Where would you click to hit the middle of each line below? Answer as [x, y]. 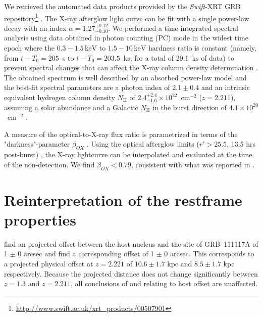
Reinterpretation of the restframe [123, 199]
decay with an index [35, 28]
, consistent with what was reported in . [193, 164]
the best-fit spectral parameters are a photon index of [87, 87]
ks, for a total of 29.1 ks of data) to [179, 57]
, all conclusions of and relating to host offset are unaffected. [164, 283]
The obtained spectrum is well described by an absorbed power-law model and [125, 77]
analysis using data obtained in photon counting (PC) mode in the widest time [126, 38]
